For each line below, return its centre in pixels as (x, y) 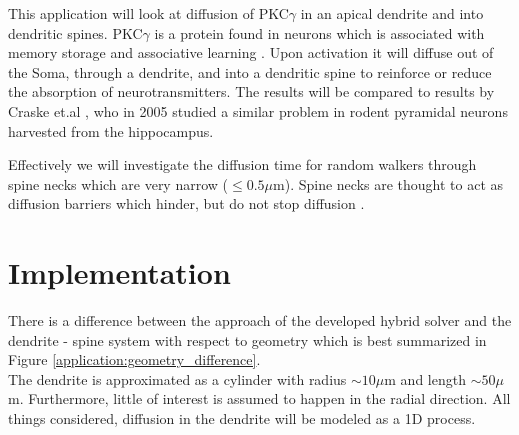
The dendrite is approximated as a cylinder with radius (177, 378)
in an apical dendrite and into (392, 13)
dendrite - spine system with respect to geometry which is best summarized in (247, 339)
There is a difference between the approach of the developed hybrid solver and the (260, 320)
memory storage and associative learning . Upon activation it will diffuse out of (251, 52)
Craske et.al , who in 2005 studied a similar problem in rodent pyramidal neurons (258, 110)
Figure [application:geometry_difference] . (134, 359)
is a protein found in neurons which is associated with (319, 32)
